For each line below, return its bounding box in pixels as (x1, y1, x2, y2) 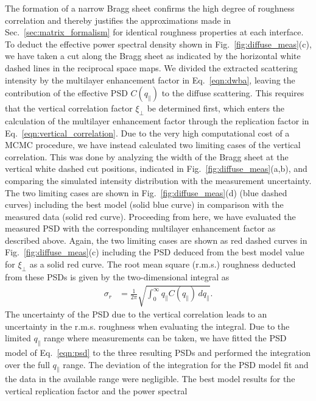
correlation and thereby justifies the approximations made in (5, 13, 231, 26)
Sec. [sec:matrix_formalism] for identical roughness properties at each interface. (5, 26, 304, 38)
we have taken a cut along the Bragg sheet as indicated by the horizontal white (5, 49, 301, 62)
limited (5, 332, 31, 344)
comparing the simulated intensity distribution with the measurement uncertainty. (5, 174, 312, 186)
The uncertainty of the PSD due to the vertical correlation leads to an (5, 308, 267, 321)
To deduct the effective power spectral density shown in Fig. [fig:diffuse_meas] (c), (5, 37, 312, 50)
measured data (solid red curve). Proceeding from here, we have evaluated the (5, 210, 296, 222)
